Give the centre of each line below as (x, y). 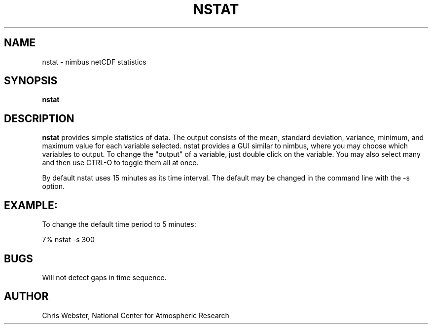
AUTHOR (26, 296)
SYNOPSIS (31, 81)
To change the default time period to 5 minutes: (119, 224)
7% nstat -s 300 (68, 240)
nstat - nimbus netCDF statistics (94, 62)
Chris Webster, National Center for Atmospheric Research (136, 315)
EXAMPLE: (31, 205)
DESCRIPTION (39, 118)
